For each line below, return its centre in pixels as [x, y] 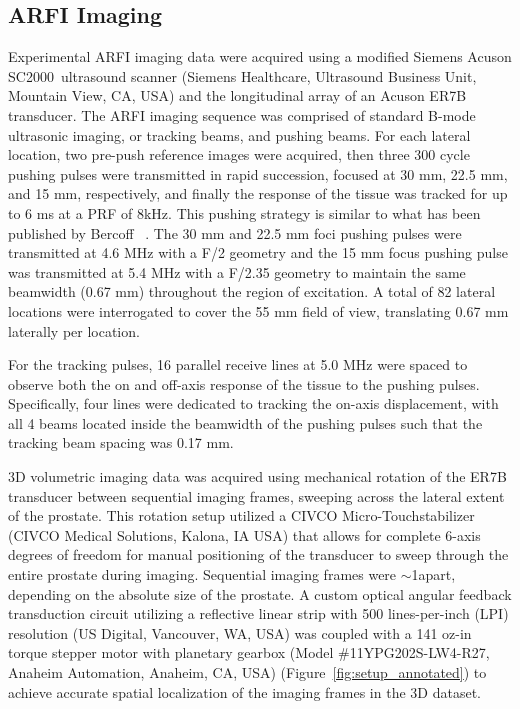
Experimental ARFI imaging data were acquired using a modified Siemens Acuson [260, 56]
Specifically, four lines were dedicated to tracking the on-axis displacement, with [253, 403]
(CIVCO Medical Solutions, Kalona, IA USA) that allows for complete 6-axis [244, 534]
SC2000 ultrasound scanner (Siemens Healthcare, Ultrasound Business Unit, [242, 75]
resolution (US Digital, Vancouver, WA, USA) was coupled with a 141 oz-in [240, 632]
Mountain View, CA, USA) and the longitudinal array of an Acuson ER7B [237, 95]
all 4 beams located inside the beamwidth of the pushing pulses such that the [245, 422]
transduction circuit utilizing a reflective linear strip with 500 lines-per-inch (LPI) [258, 613]
